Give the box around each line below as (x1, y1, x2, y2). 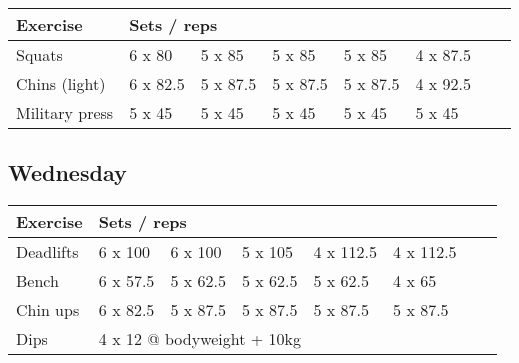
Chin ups (16, 298, 80, 322)
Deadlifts (16, 240, 79, 264)
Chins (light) (16, 72, 106, 95)
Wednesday (8, 157, 127, 188)
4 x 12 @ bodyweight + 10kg (98, 327, 302, 351)
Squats (16, 43, 63, 66)
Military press (16, 101, 114, 124)
